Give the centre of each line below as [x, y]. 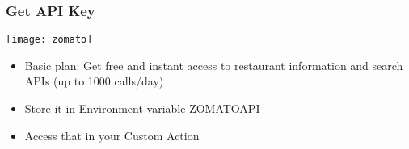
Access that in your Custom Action [112, 135]
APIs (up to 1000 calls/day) [94, 81]
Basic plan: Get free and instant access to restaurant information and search [214, 65]
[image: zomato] [49, 40]
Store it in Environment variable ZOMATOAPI [142, 108]
